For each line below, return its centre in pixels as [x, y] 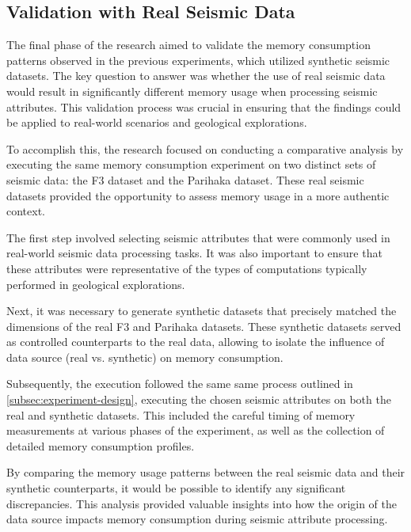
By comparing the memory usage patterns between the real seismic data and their [206, 472]
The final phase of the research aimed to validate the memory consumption [188, 45]
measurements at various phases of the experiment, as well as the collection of [196, 430]
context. [26, 211]
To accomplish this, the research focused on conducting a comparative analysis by [205, 148]
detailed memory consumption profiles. [101, 445]
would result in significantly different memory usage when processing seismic [192, 91]
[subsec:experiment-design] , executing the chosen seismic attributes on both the [199, 399]
